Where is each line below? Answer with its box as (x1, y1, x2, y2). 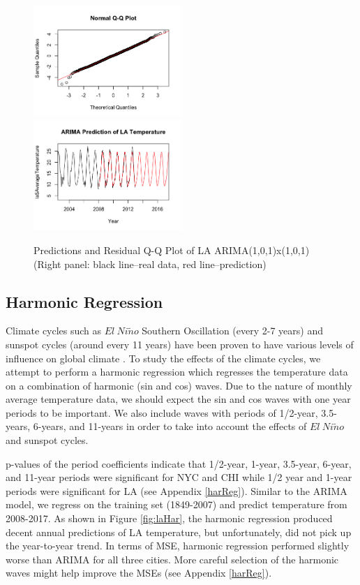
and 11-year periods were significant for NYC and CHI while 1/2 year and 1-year (6, 470, 352, 484)
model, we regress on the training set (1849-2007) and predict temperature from (6, 497, 347, 512)
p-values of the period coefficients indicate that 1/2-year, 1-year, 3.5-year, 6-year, (6, 456, 352, 471)
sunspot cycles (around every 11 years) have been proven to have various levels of (6, 336, 354, 351)
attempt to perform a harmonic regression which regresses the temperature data (6, 364, 348, 379)
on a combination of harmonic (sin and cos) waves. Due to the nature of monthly (6, 378, 352, 392)
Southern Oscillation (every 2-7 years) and (142, 323, 324, 338)
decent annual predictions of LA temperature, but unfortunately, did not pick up (6, 524, 352, 539)
